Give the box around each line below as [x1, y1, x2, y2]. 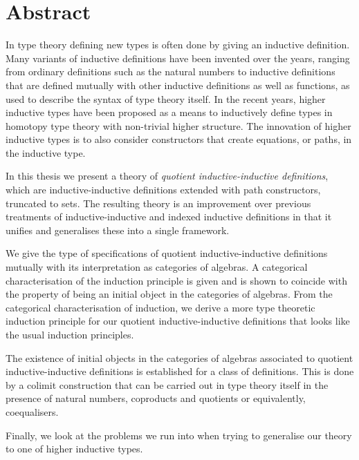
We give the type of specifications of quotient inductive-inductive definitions [6, 246, 328, 260]
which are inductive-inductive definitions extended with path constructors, [6, 182, 321, 197]
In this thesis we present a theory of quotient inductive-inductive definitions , [6, 169, 329, 183]
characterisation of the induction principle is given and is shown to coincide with [6, 273, 347, 287]
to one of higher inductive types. [6, 441, 143, 456]
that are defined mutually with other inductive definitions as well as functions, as [6, 77, 350, 92]
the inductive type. [6, 145, 86, 160]
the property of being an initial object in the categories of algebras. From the [6, 287, 333, 301]
